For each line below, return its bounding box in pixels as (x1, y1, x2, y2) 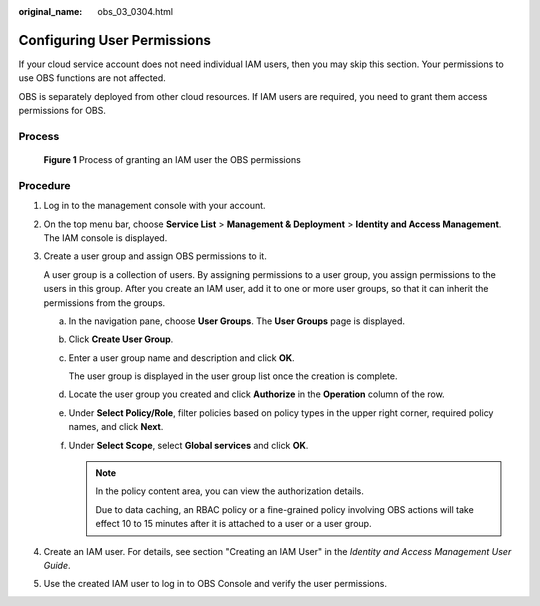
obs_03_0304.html (97, 6, 174, 17)
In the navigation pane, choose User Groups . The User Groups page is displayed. (68, 315, 405, 327)
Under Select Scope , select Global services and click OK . (68, 439, 309, 451)
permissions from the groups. (43, 296, 166, 309)
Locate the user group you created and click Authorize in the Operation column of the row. (68, 388, 445, 400)
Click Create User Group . (68, 333, 174, 345)
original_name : (18, 6, 83, 17)
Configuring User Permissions (18, 31, 212, 49)
